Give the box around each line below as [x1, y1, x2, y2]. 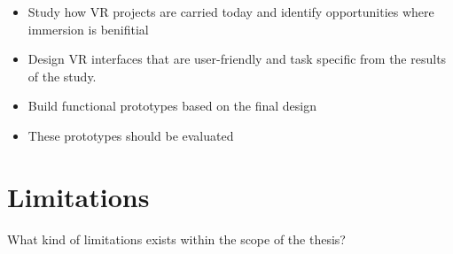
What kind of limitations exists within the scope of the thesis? [7, 229, 346, 248]
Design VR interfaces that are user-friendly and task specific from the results [27, 50, 447, 68]
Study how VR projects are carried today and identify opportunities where [27, 3, 434, 20]
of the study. [27, 66, 97, 85]
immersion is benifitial [27, 19, 149, 38]
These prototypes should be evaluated [27, 126, 234, 144]
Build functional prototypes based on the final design [27, 96, 317, 115]
